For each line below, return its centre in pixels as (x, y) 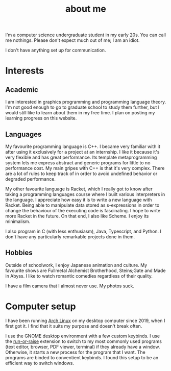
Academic (22, 90)
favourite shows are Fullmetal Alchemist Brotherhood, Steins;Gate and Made (86, 270)
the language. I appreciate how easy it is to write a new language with (79, 200)
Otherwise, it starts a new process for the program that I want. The (75, 352)
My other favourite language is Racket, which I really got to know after (79, 189)
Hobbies (19, 253)
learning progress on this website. (41, 118)
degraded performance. (31, 179)
